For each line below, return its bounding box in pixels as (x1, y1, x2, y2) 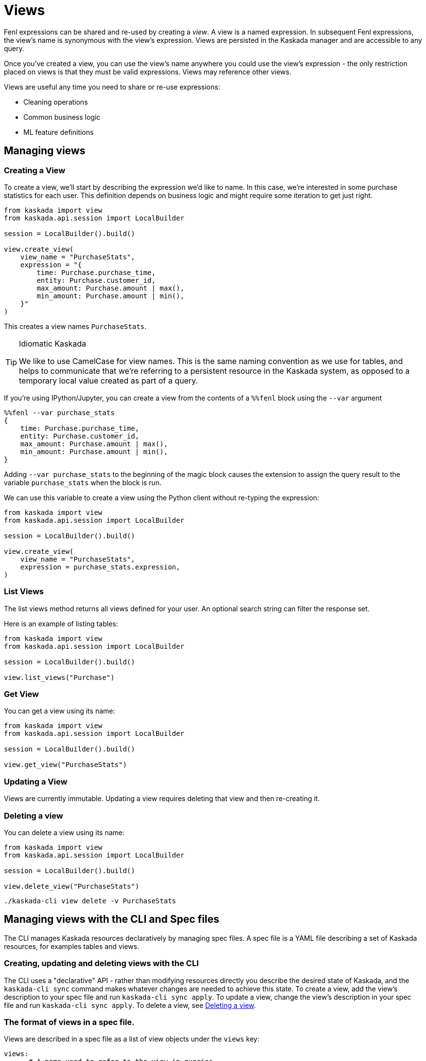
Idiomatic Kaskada (19, 338, 87, 348)
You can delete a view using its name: (4, 828, 125, 837)
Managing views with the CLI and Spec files (4, 913, 219, 926)
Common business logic (23, 112, 101, 121)
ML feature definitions (23, 128, 94, 136)
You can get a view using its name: (4, 707, 115, 715)
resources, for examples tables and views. (4, 942, 139, 951)
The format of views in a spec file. (4, 1017, 135, 1027)
